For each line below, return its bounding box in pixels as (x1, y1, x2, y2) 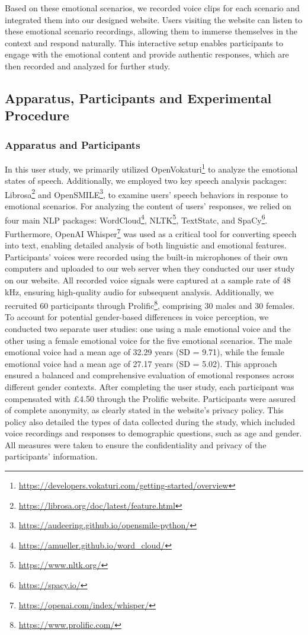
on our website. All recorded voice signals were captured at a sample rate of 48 (5, 273, 291, 286)
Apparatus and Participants (5, 137, 140, 152)
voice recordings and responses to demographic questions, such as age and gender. (5, 427, 302, 439)
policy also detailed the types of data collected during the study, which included (5, 415, 295, 427)
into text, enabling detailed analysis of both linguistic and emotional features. (5, 239, 287, 251)
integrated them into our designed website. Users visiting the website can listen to (5, 13, 303, 25)
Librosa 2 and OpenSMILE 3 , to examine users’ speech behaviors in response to (5, 186, 288, 200)
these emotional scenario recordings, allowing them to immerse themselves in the (5, 25, 298, 37)
